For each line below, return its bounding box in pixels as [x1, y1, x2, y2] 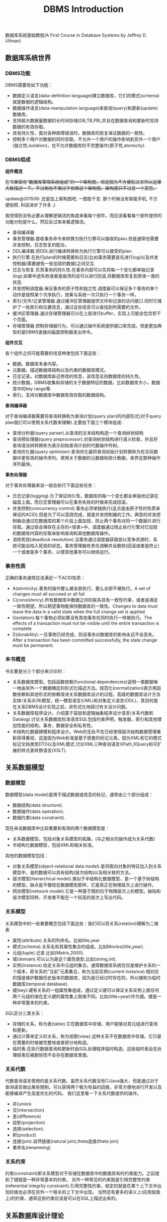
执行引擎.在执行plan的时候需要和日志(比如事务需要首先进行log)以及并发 [12, 254, 159, 260]
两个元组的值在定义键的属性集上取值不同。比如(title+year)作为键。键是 [12, 993, 158, 999]
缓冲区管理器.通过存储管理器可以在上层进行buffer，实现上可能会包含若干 [12, 310, 162, 316]
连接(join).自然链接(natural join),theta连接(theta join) [12, 1138, 119, 1144]
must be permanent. [12, 642, 54, 648]
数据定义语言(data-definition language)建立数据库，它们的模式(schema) [12, 92, 160, 98]
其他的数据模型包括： [5, 853, 49, 859]
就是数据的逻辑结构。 [12, 99, 56, 105]
